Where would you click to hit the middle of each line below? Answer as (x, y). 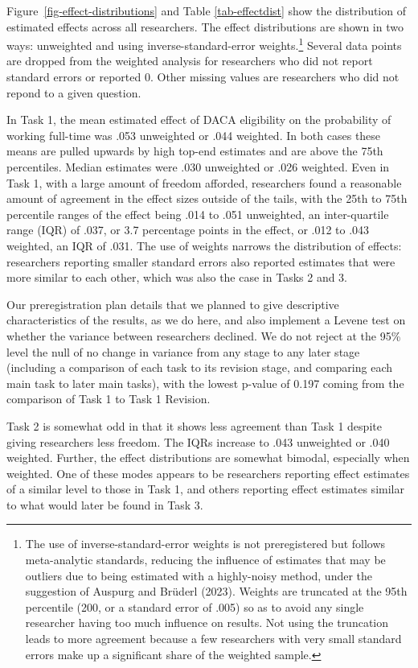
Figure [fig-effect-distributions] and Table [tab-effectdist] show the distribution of (206, 10)
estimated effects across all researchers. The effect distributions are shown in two (205, 26)
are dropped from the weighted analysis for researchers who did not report (190, 61)
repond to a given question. (74, 92)
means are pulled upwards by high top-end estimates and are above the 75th (195, 151)
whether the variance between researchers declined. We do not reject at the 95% (204, 335)
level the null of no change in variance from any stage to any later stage (183, 351)
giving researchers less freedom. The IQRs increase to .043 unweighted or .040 (198, 441)
